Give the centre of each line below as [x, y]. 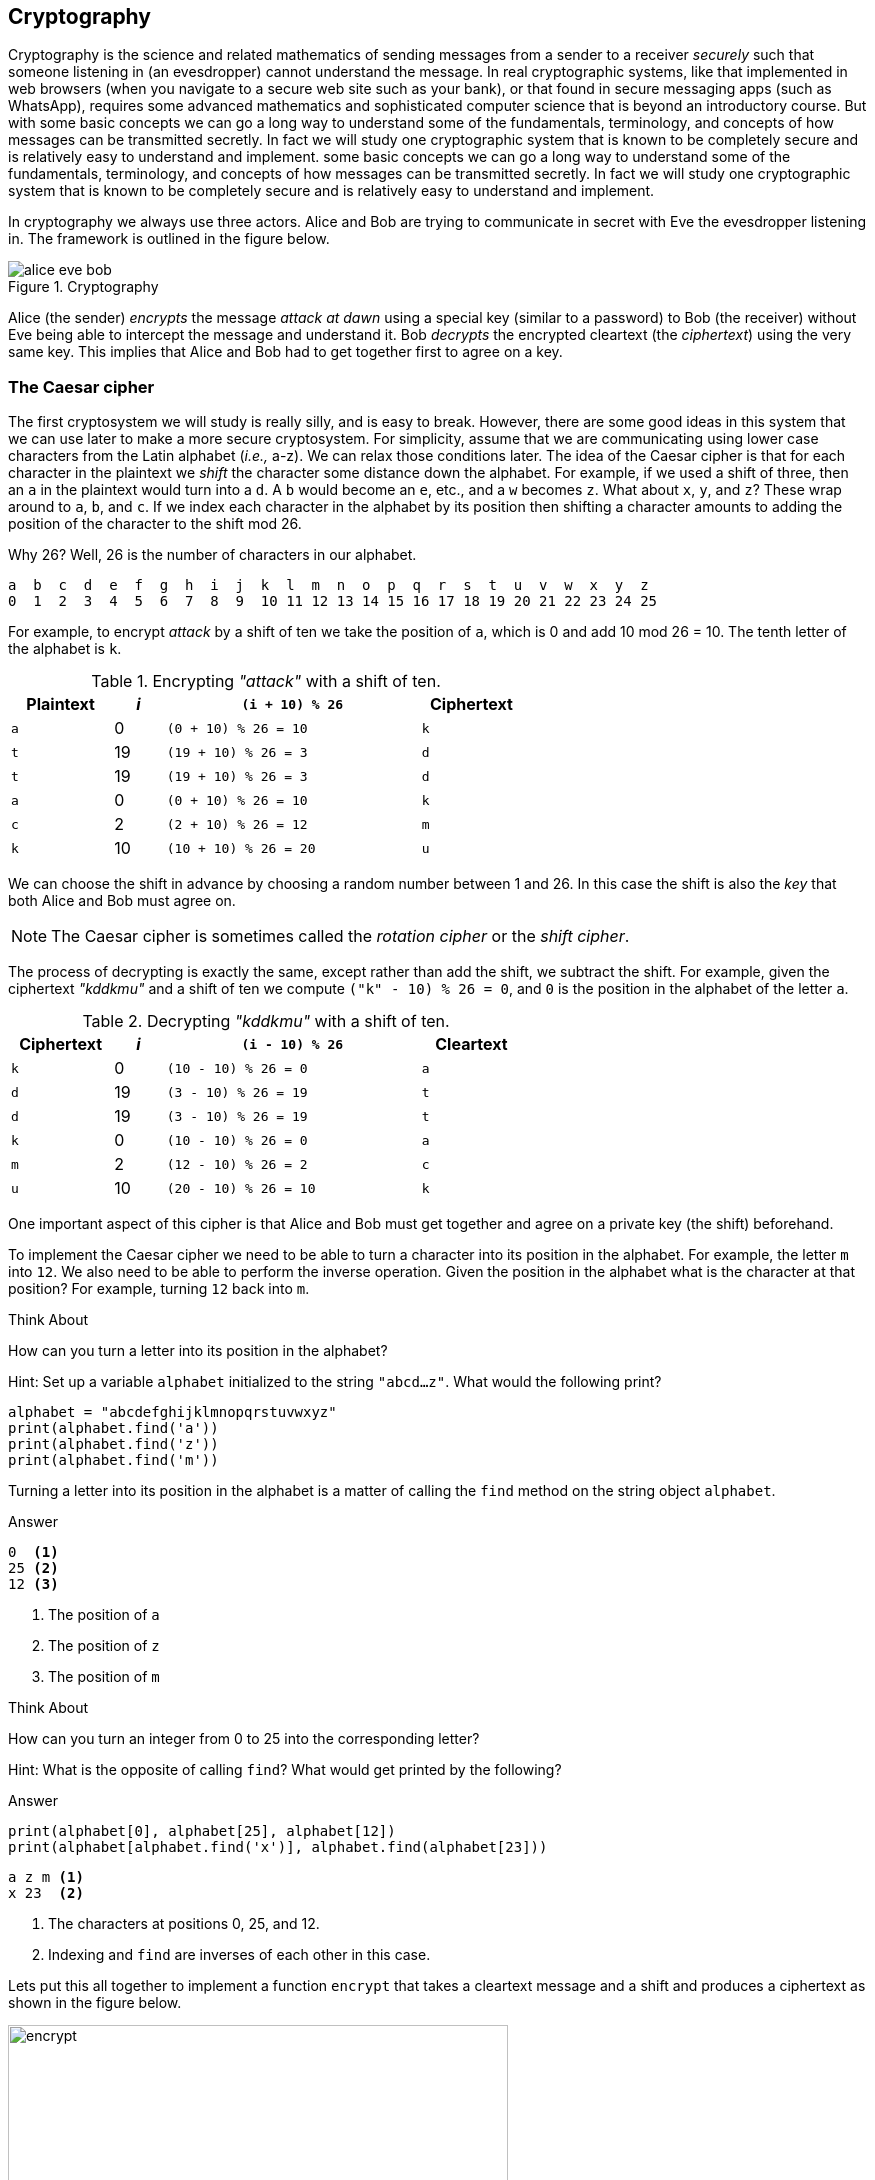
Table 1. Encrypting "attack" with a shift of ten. [266, 681]
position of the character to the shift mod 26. [155, 524]
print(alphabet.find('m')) [113, 1460]
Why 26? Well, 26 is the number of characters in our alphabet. [212, 555]
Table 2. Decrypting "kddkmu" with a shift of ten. [266, 1021]
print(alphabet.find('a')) [113, 1428]
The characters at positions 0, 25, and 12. [184, 1924]
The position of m [104, 1677]
